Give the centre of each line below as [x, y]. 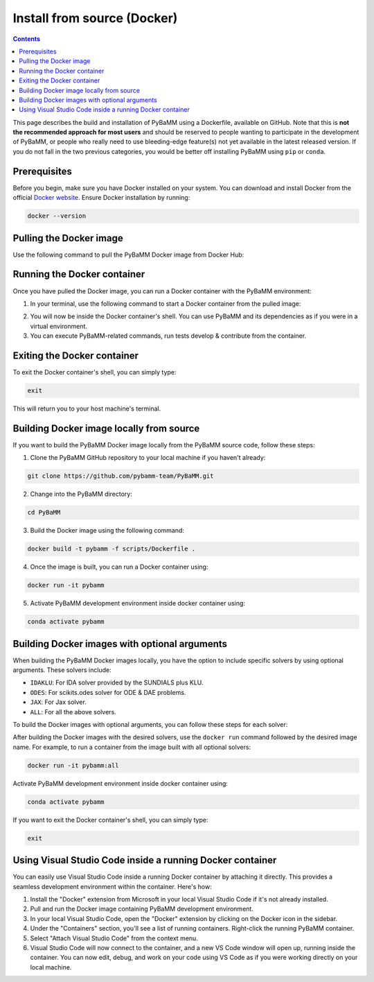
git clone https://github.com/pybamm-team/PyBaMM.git [121, 476]
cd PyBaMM [44, 512]
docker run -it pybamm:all [73, 765]
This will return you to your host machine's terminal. [87, 408]
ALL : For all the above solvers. [73, 712]
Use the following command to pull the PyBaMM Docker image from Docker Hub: [128, 255]
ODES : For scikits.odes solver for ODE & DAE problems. [108, 692]
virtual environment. [59, 326]
